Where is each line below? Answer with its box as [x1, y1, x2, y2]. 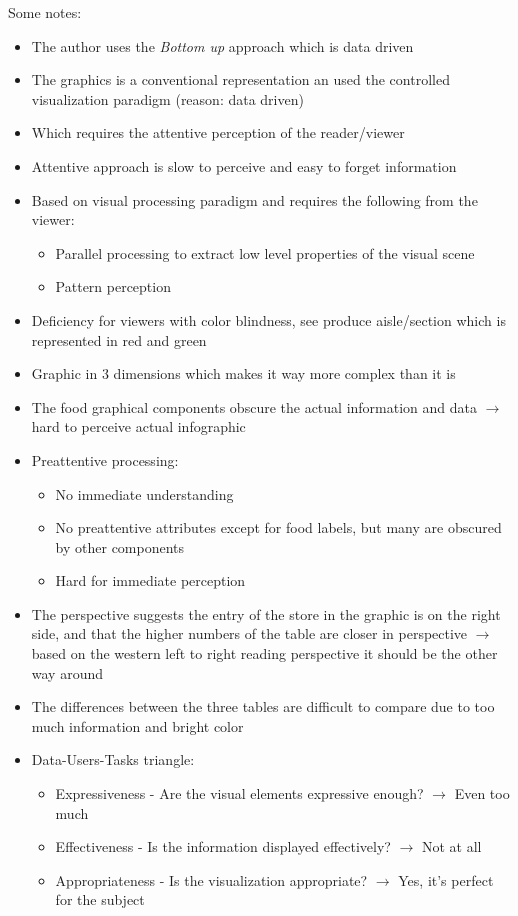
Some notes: [8, 2, 82, 22]
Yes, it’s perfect [398, 869, 494, 890]
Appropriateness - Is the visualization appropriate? [55, 869, 368, 890]
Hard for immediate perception [55, 570, 246, 591]
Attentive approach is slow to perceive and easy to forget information [31, 155, 457, 176]
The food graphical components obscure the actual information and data [31, 396, 477, 417]
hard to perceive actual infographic [31, 416, 246, 437]
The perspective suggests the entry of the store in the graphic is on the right [31, 603, 501, 624]
